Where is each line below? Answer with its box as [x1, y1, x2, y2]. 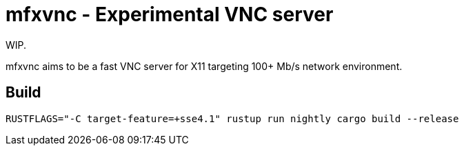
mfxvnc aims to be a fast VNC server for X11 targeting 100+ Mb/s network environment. [6, 60, 403, 72]
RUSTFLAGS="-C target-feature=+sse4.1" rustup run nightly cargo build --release [6, 113, 459, 124]
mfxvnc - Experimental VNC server [6, 3, 334, 26]
